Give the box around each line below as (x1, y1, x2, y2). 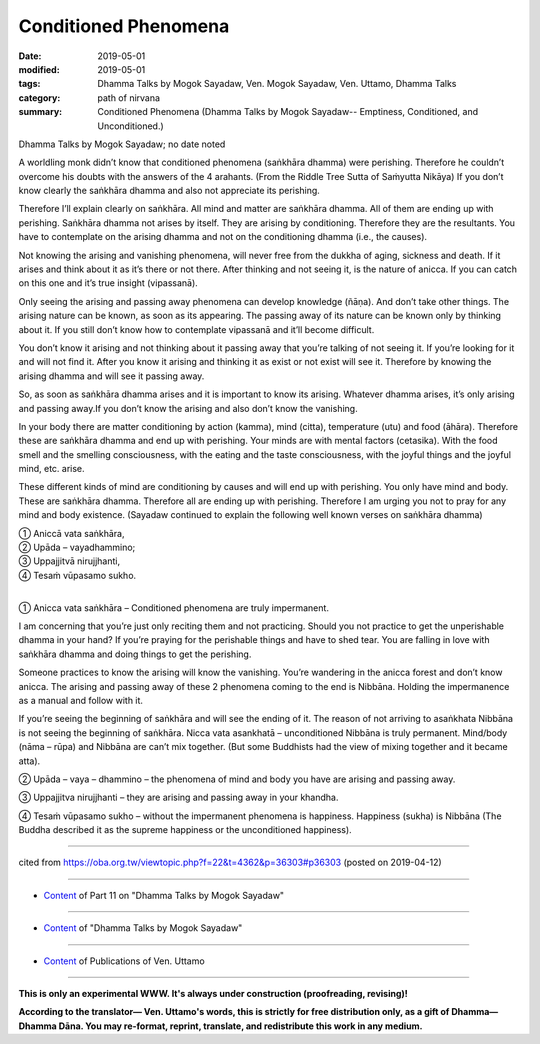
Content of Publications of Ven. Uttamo (43, 955, 205, 967)
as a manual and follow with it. (18, 694, 144, 706)
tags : (18, 78, 41, 90)
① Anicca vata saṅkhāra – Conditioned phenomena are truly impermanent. (18, 601, 330, 614)
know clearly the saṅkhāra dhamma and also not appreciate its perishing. (18, 185, 320, 197)
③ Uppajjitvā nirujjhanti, (18, 555, 120, 567)
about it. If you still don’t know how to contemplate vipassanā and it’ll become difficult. (18, 323, 375, 335)
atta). (18, 755, 41, 767)
